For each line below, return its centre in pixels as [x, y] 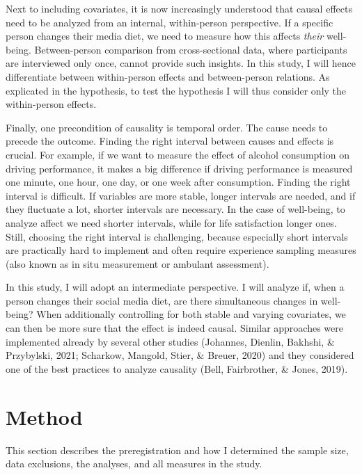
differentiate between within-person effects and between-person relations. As [168, 76]
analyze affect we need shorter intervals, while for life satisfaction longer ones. [171, 222]
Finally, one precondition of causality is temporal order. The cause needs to [167, 127]
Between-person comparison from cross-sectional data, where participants [191, 49]
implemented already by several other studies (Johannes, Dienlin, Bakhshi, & [170, 341]
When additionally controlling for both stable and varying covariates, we [191, 314]
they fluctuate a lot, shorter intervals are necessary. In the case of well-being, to [175, 209]
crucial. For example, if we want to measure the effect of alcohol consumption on [178, 154]
